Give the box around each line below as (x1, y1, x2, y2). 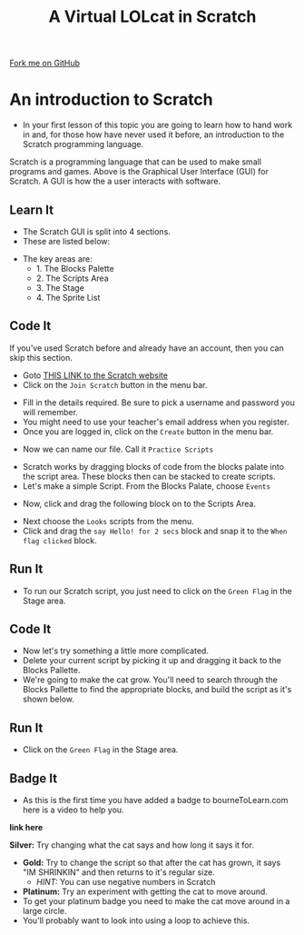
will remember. (22, 406, 79, 417)
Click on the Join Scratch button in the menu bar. (22, 379, 208, 390)
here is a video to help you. (22, 804, 124, 815)
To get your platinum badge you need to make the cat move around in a (22, 896, 290, 906)
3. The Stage (35, 282, 84, 293)
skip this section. (9, 352, 73, 363)
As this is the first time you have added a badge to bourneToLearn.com (22, 795, 289, 805)
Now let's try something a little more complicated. (22, 645, 209, 656)
